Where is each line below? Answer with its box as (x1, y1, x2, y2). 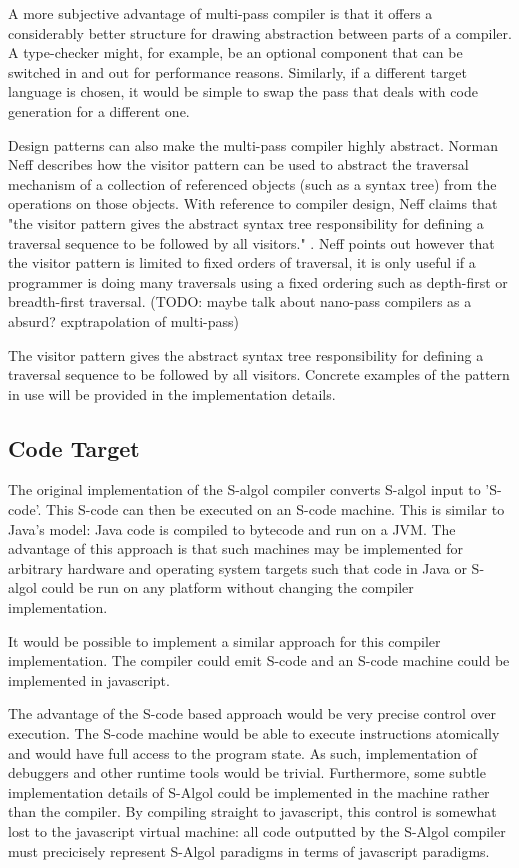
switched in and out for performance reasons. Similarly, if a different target (8, 61, 468, 82)
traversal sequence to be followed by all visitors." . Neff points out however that (8, 232, 495, 253)
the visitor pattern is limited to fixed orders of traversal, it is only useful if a (8, 252, 476, 273)
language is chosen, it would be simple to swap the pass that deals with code (8, 81, 478, 102)
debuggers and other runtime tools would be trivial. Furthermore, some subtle (8, 762, 486, 783)
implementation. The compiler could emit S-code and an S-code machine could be (8, 650, 510, 671)
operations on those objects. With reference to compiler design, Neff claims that (8, 193, 498, 214)
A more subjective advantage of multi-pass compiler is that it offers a (8, 3, 433, 23)
